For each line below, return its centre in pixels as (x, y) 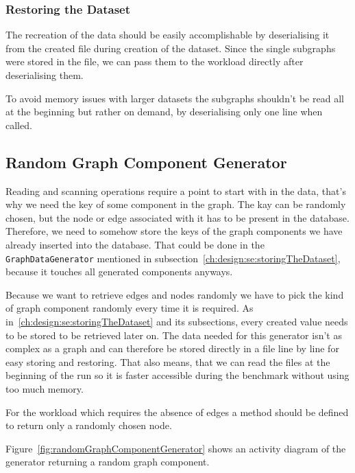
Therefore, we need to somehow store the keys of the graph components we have (174, 231)
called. (19, 125)
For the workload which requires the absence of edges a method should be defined (177, 412)
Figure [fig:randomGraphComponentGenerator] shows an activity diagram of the (176, 448)
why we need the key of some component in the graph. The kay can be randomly (176, 204)
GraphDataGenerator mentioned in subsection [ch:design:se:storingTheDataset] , (173, 258)
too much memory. (45, 388)
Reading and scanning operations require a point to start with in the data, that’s (176, 191)
